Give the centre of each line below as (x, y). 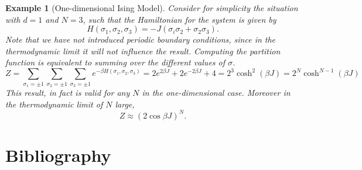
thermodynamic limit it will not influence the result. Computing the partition (143, 51)
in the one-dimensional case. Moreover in (216, 93)
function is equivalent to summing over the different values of (115, 62)
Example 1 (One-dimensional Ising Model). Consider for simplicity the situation (152, 8)
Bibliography (58, 155)
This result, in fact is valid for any (68, 93)
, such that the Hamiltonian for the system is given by (180, 19)
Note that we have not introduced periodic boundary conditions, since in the (141, 39)
